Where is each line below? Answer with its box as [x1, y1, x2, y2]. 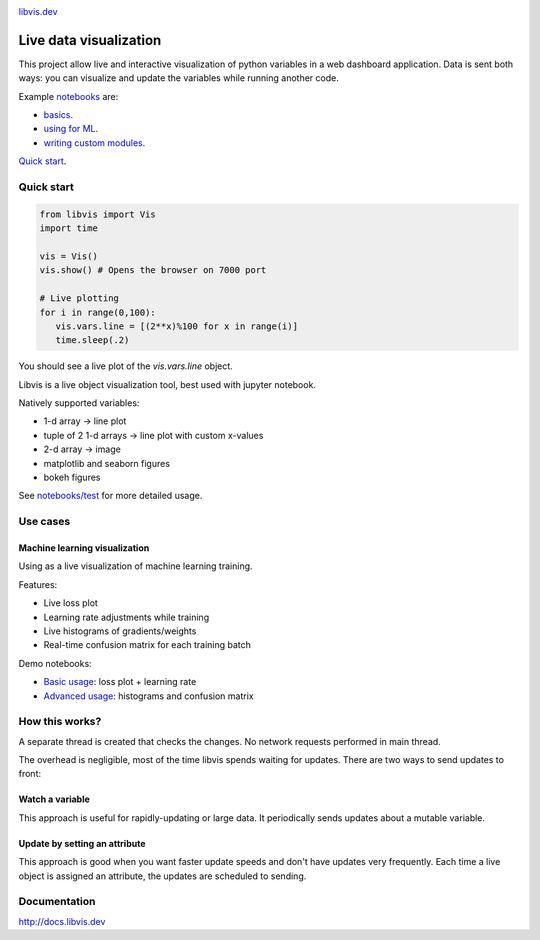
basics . [43, 109, 74, 121]
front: [18, 768, 42, 780]
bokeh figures [43, 471, 101, 484]
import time [39, 223, 99, 234]
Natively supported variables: [18, 397, 140, 409]
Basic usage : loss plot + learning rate [43, 676, 197, 688]
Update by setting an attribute [18, 837, 146, 849]
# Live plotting [39, 293, 120, 304]
